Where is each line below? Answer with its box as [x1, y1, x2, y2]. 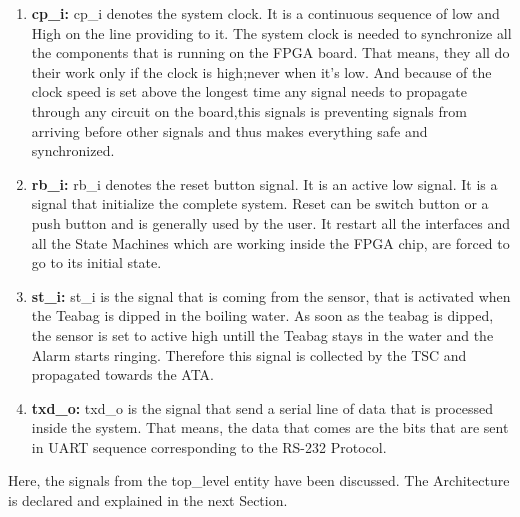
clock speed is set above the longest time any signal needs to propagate [31, 81, 468, 102]
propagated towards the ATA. [31, 364, 214, 385]
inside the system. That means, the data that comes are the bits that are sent [31, 417, 509, 438]
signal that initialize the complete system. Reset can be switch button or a [31, 193, 489, 214]
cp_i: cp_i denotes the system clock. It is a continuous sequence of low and [31, 3, 500, 23]
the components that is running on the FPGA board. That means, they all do [31, 42, 510, 63]
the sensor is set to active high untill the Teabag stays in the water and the [31, 324, 494, 345]
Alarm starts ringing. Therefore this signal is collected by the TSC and [31, 344, 467, 365]
